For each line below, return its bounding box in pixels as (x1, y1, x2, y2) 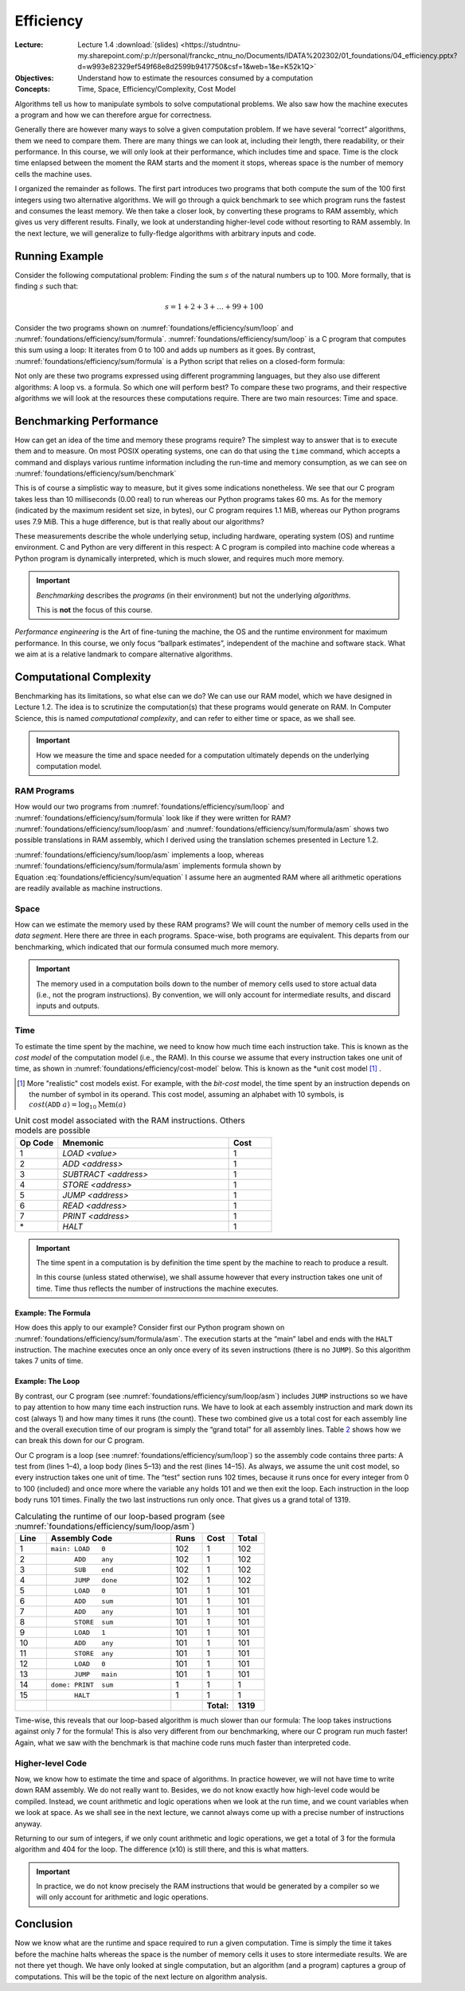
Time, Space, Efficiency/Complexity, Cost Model (77, 84, 236, 94)
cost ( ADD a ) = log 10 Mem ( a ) (29, 1100, 127, 1111)
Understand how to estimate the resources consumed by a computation (77, 73, 314, 83)
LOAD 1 (74, 1628, 106, 1636)
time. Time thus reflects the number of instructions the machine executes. (36, 1284, 279, 1293)
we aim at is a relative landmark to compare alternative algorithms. (14, 649, 233, 659)
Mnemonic (62, 1137, 104, 1148)
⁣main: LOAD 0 (50, 1544, 106, 1553)
